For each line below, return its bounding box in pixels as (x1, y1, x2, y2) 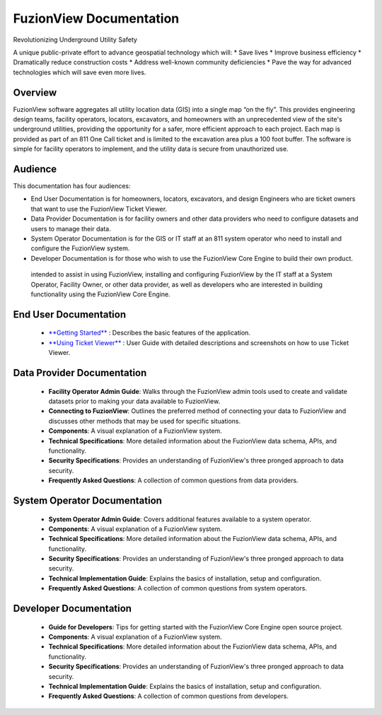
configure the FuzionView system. (30, 244, 130, 252)
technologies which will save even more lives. (13, 68, 146, 76)
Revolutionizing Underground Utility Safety (13, 35, 138, 44)
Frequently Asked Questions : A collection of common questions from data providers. (48, 476, 299, 484)
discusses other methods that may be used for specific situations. (48, 417, 241, 425)
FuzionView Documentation (13, 11, 180, 26)
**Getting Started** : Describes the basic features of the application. (48, 329, 251, 337)
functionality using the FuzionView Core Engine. (30, 290, 170, 298)
